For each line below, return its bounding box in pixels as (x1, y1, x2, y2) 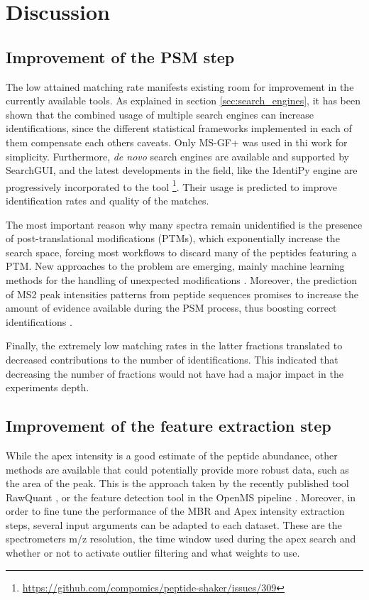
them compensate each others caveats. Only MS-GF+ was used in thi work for (6, 134, 348, 149)
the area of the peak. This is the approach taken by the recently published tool (6, 476, 349, 491)
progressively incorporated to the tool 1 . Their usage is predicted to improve (6, 177, 337, 194)
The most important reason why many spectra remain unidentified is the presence (6, 217, 363, 231)
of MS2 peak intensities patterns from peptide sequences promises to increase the (6, 286, 358, 301)
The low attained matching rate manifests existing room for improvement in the (6, 79, 354, 94)
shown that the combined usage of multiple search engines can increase (6, 107, 314, 121)
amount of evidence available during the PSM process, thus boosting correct (6, 300, 337, 315)
